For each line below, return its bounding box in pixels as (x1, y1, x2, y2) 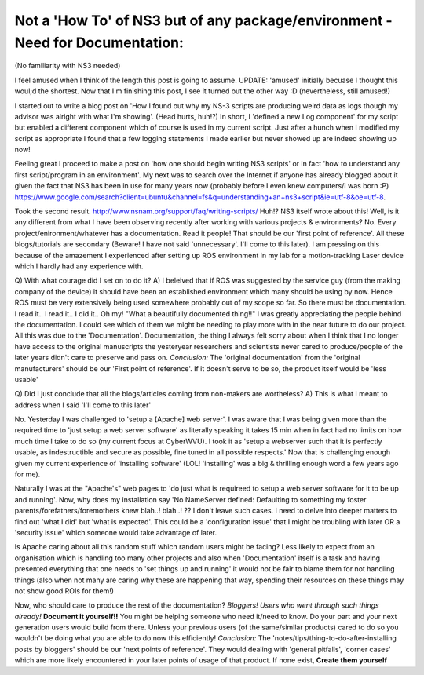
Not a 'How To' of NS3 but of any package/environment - (14, 12, 393, 29)
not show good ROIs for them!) (14, 586, 114, 596)
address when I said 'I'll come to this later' (14, 400, 152, 410)
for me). (14, 469, 41, 479)
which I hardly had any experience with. (14, 261, 144, 271)
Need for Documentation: (14, 34, 185, 51)
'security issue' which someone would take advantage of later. (14, 527, 217, 537)
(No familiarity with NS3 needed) (14, 61, 121, 71)
